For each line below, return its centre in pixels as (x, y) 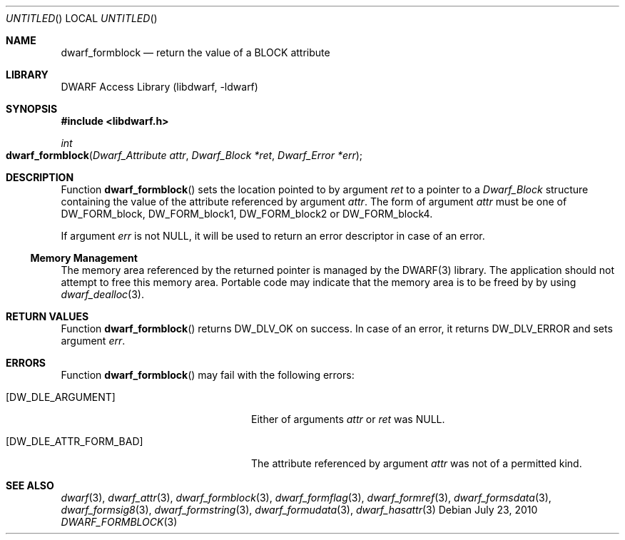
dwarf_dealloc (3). (102, 294)
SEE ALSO (30, 485)
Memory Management (84, 258)
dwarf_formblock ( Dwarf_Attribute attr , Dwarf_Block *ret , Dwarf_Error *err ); (184, 155)
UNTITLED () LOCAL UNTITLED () (82, 18)
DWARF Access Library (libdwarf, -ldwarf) (159, 87)
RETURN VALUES (47, 316)
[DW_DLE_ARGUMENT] (61, 397)
